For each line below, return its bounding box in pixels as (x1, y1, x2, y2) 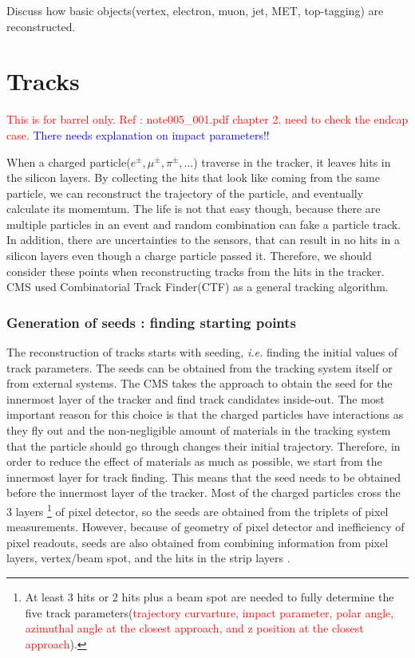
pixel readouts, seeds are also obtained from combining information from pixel (6, 534, 389, 550)
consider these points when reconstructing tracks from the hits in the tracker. (6, 262, 385, 279)
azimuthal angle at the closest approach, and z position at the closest (25, 620, 364, 636)
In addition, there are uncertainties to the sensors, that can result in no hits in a (6, 231, 400, 248)
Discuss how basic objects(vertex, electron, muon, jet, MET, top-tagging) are (6, 2, 384, 18)
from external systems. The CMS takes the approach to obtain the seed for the (6, 375, 393, 392)
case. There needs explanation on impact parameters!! (6, 126, 270, 143)
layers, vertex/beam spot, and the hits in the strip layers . (6, 550, 290, 566)
